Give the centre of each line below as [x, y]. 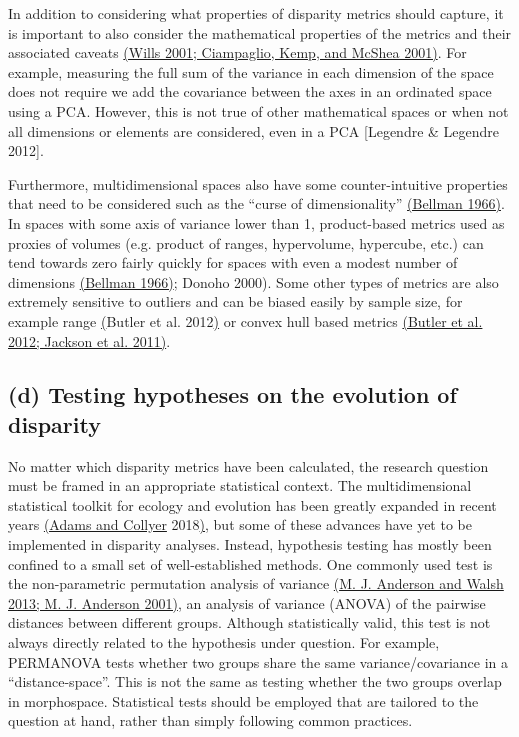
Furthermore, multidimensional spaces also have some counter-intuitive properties [258, 183]
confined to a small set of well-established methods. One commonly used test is [250, 563]
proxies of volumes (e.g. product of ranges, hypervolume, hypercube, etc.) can [246, 242]
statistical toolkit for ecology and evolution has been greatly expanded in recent [252, 504]
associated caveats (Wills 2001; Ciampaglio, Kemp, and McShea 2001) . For [237, 52]
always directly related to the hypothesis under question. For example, [224, 642]
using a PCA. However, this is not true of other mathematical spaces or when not [258, 110]
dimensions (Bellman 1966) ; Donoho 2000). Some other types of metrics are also [253, 281]
